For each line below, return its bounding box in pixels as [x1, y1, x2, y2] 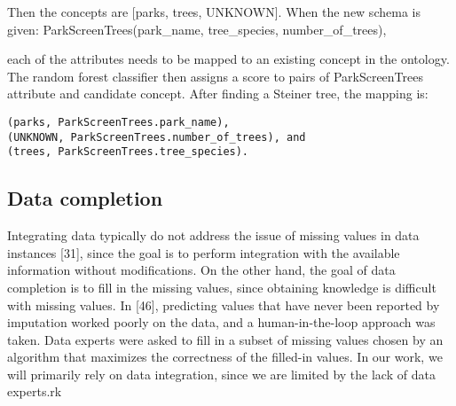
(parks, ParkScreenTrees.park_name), [7, 115, 230, 129]
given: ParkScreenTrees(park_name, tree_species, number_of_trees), [7, 20, 387, 38]
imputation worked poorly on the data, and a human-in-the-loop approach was [7, 313, 436, 332]
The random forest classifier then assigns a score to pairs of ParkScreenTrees [7, 66, 423, 85]
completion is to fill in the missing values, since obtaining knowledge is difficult [7, 277, 436, 296]
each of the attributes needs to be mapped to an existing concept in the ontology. [7, 50, 450, 68]
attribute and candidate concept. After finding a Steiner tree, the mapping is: [7, 84, 428, 103]
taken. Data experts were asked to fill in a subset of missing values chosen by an [7, 330, 444, 348]
